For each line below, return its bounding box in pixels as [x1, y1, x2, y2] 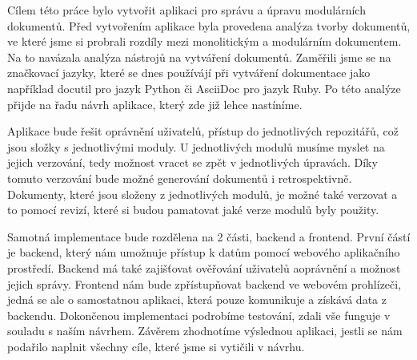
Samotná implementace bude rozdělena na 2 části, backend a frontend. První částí [7, 228, 411, 245]
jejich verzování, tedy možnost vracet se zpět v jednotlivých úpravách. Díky [7, 154, 378, 171]
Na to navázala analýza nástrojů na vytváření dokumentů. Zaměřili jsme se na [7, 48, 391, 65]
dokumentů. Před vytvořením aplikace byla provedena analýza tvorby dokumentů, [7, 17, 411, 34]
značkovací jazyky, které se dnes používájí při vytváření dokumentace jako [7, 64, 371, 81]
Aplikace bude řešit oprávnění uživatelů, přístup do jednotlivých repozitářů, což [7, 123, 399, 140]
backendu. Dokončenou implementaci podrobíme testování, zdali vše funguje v [7, 306, 391, 323]
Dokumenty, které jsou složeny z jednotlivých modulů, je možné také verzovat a [7, 185, 398, 202]
